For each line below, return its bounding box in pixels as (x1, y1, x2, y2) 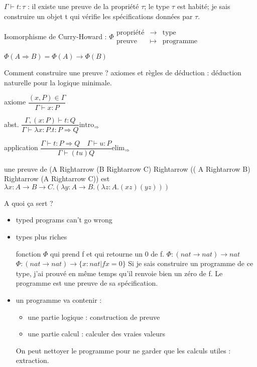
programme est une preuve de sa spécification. (16, 278, 158, 288)
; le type (144, 1, 170, 11)
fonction (16, 248, 41, 259)
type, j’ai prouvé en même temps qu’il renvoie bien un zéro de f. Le (16, 268, 223, 278)
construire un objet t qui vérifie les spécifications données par (4, 11, 193, 21)
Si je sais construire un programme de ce (128, 258, 253, 269)
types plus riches (16, 231, 67, 241)
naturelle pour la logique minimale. (4, 77, 112, 87)
